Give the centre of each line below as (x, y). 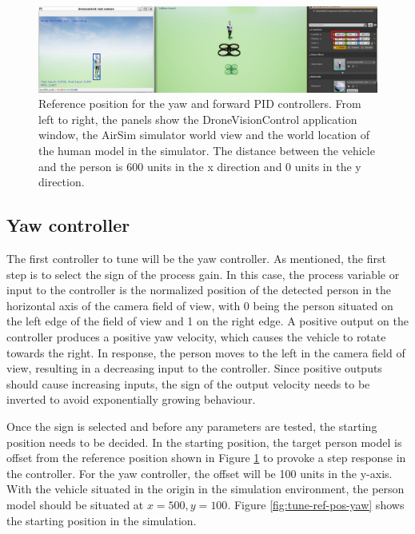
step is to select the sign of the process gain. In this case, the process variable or (203, 274)
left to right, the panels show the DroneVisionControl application (198, 119)
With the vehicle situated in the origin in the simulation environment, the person (206, 489)
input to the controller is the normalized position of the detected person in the (199, 290)
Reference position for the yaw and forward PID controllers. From (200, 104)
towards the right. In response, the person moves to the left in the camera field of (206, 352)
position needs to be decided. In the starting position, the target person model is (204, 442)
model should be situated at (75, 504)
